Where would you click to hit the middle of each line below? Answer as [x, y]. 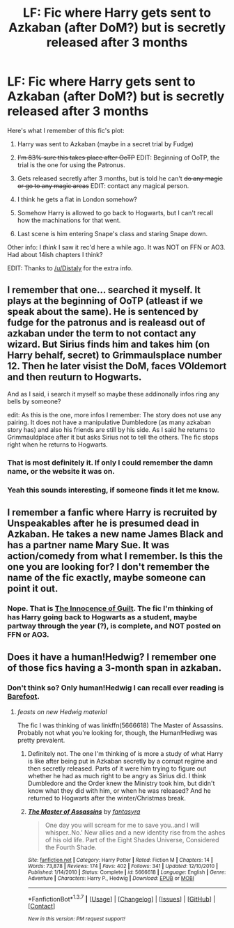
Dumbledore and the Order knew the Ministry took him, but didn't [121, 783]
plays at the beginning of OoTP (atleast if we [105, 301]
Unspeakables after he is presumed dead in [103, 523]
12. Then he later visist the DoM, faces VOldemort [117, 366]
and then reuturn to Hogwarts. [75, 377]
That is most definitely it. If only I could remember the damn [110, 463]
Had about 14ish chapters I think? [55, 254]
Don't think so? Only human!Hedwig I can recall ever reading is [116, 688]
